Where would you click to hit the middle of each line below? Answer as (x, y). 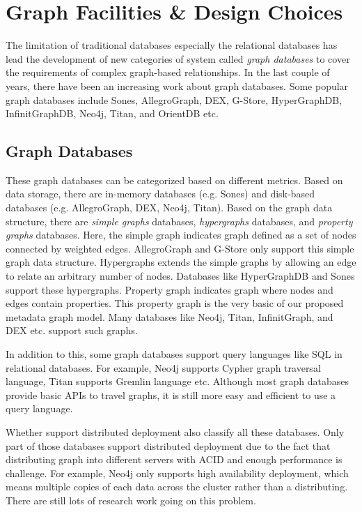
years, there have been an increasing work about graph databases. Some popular (177, 85)
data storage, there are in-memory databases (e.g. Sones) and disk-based (160, 194)
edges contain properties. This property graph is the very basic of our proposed (175, 303)
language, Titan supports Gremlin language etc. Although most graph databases (177, 381)
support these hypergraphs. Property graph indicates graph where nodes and (170, 289)
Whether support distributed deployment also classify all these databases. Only (175, 431)
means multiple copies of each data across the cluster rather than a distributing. (177, 487)
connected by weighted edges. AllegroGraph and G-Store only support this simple (180, 248)
